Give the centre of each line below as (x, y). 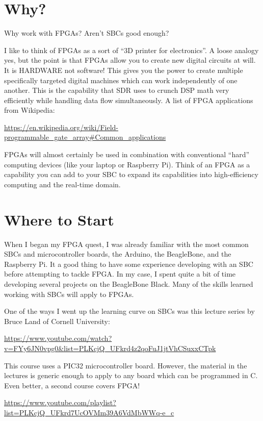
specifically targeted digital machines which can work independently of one (121, 80)
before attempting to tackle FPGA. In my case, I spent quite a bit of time (120, 274)
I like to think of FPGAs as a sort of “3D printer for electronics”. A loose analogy (131, 50)
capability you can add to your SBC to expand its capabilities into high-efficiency (131, 174)
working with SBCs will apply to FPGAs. (69, 294)
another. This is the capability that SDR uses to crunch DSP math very (117, 90)
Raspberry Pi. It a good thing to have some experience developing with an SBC (129, 264)
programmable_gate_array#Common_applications (85, 137)
